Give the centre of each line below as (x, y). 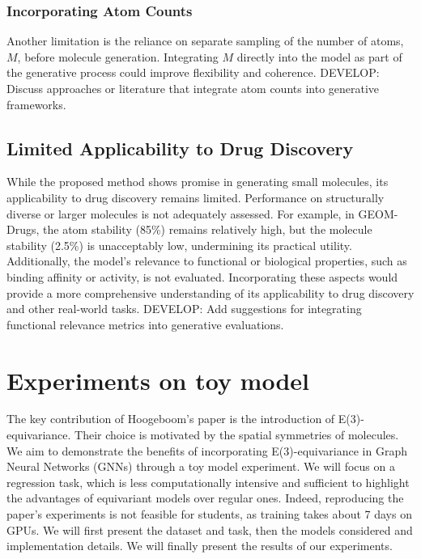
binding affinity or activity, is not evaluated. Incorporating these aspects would (202, 276)
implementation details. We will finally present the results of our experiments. (200, 546)
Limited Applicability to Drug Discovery (180, 148)
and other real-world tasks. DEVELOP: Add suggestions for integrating (184, 309)
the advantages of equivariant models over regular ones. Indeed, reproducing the (205, 498)
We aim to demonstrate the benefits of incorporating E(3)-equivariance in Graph (207, 450)
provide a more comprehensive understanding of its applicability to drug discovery (210, 292)
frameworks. (36, 104)
